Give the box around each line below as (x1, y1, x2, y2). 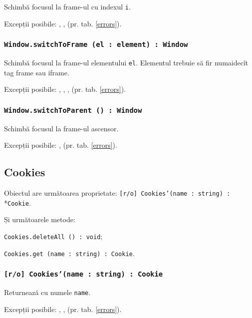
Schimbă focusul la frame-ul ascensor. (4, 123, 119, 133)
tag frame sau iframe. (4, 67, 69, 77)
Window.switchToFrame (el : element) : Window (4, 40, 188, 49)
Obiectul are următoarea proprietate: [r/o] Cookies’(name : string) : (4, 188, 231, 198)
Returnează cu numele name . (4, 287, 91, 298)
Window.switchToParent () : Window (4, 106, 142, 114)
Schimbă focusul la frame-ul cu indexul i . (4, 1, 131, 11)
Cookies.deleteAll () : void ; (4, 231, 103, 241)
